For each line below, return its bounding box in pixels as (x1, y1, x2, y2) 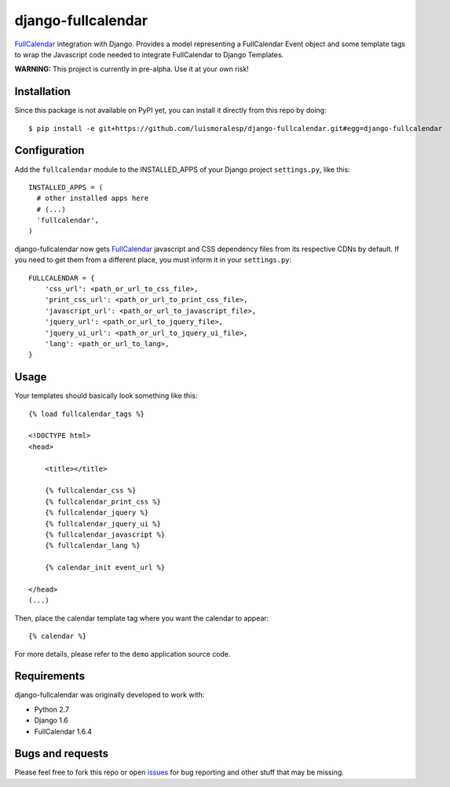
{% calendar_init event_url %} (44, 563, 166, 572)
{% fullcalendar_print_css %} (44, 497, 161, 506)
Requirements (14, 669, 86, 683)
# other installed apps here (36, 194, 149, 203)
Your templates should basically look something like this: (14, 391, 198, 400)
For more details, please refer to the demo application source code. (14, 649, 231, 658)
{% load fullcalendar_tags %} (28, 409, 145, 418)
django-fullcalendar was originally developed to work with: (14, 690, 205, 700)
